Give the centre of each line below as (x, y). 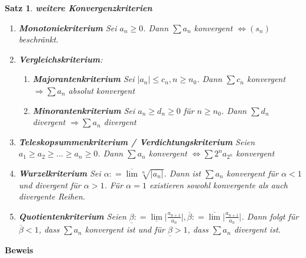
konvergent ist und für (125, 229)
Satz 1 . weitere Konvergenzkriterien (79, 8)
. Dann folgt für (270, 216)
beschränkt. (38, 39)
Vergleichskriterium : (61, 59)
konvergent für (253, 173)
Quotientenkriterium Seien (72, 216)
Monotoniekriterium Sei (68, 27)
